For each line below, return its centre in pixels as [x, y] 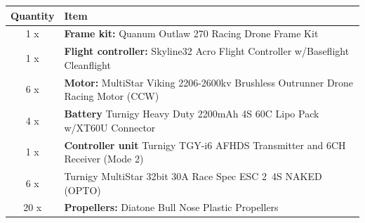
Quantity [33, 15]
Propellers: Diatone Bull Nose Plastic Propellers [171, 207]
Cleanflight [87, 64]
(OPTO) [82, 190]
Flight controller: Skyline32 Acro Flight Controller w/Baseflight [207, 51]
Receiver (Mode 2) [104, 159]
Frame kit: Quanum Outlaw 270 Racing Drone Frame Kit [191, 33]
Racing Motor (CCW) [112, 96]
